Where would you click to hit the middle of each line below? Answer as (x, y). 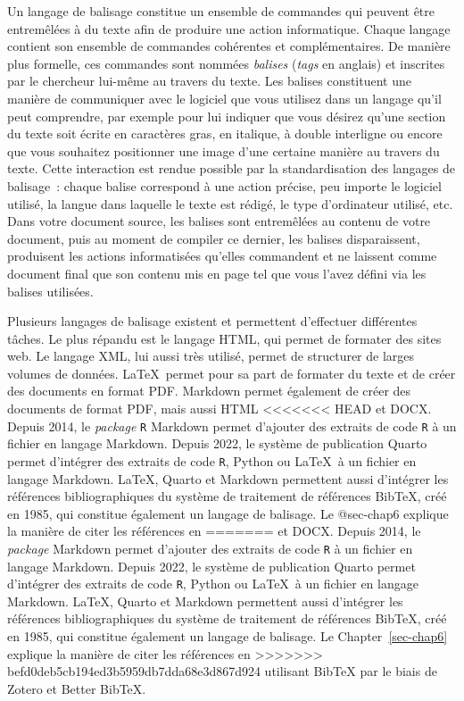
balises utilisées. (50, 291)
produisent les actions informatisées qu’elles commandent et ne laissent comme (222, 256)
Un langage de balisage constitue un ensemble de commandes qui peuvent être (221, 11)
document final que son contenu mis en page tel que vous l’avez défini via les (217, 273)
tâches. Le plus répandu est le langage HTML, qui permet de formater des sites (224, 338)
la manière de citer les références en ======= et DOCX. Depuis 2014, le (214, 531)
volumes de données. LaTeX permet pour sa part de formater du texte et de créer (232, 373)
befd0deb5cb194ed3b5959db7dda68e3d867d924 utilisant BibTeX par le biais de (222, 671)
